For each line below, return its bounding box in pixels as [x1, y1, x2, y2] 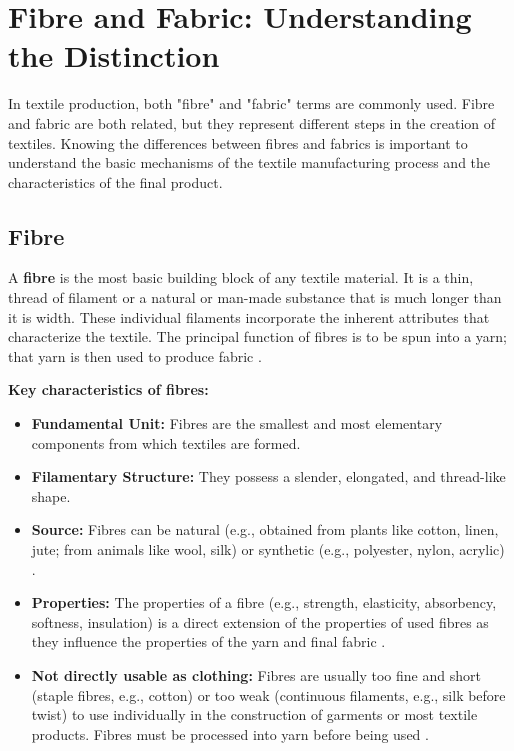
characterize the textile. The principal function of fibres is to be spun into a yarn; [8, 326, 507, 347]
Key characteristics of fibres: [8, 379, 209, 400]
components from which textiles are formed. [31, 432, 301, 453]
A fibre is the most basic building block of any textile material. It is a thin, [8, 267, 474, 288]
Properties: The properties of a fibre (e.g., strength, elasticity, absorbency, [31, 592, 497, 613]
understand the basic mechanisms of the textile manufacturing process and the [8, 152, 491, 173]
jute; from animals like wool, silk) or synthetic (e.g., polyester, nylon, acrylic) [31, 539, 505, 560]
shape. [31, 485, 71, 506]
